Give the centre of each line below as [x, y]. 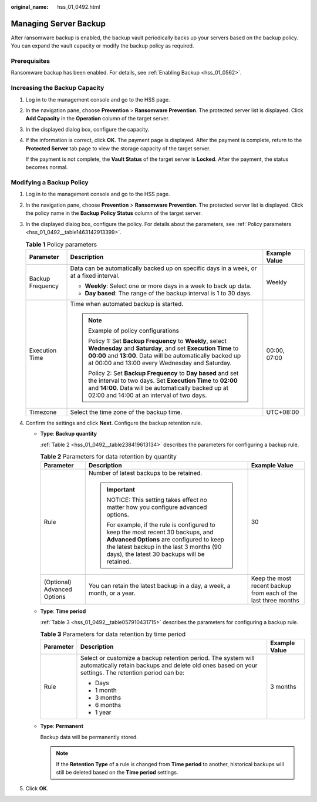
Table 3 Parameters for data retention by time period [113, 634]
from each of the [274, 593]
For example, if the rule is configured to [161, 525]
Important [121, 490]
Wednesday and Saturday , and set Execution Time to [163, 348]
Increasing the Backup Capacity [58, 88]
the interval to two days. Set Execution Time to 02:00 [163, 380]
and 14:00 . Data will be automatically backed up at [158, 387]
